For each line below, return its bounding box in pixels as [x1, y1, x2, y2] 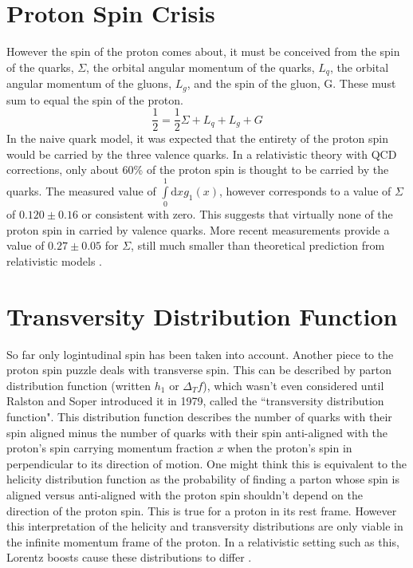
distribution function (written [6, 377, 151, 393]
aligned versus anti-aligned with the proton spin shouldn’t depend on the [6, 487, 363, 503]
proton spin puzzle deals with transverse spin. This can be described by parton [6, 361, 391, 378]
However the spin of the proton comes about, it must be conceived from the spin [6, 43, 400, 60]
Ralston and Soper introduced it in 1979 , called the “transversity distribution [6, 392, 384, 409]
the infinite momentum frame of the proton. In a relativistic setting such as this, [6, 533, 399, 550]
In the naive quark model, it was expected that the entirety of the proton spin [6, 130, 388, 147]
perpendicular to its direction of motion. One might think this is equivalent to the [6, 455, 407, 471]
